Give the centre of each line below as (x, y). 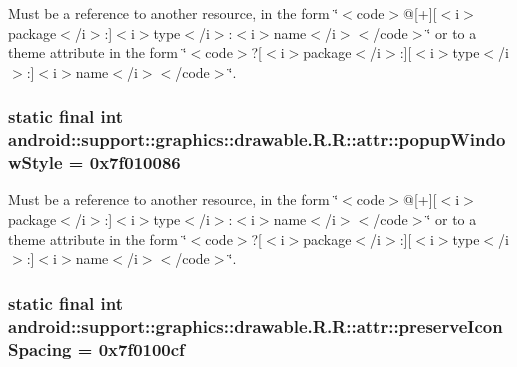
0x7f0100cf (141, 348)
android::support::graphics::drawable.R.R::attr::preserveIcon (255, 325)
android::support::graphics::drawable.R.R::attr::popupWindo (257, 139)
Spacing (40, 348)
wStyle (35, 162)
